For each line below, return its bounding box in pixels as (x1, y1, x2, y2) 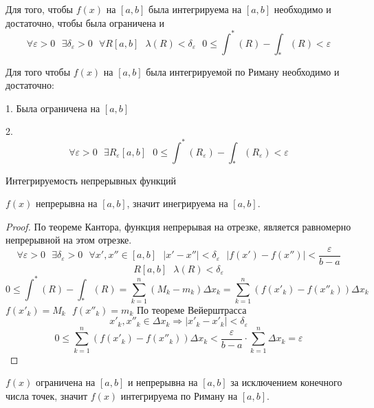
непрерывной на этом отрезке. (5, 233, 132, 247)
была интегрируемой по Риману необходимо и (146, 64, 340, 78)
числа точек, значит (5, 388, 88, 402)
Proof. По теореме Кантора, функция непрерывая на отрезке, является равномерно (5, 219, 351, 233)
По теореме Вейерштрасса (136, 302, 247, 316)
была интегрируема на (148, 2, 242, 16)
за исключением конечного (230, 375, 342, 389)
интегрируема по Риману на (120, 388, 238, 402)
